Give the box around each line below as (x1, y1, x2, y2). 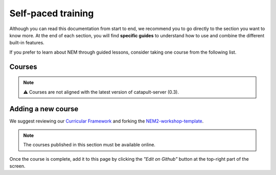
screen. (9, 163, 26, 169)
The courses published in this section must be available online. (23, 142, 156, 148)
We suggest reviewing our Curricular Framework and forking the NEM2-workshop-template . (9, 118, 204, 124)
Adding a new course (9, 105, 79, 113)
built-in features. (9, 40, 44, 46)
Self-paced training (9, 8, 94, 19)
